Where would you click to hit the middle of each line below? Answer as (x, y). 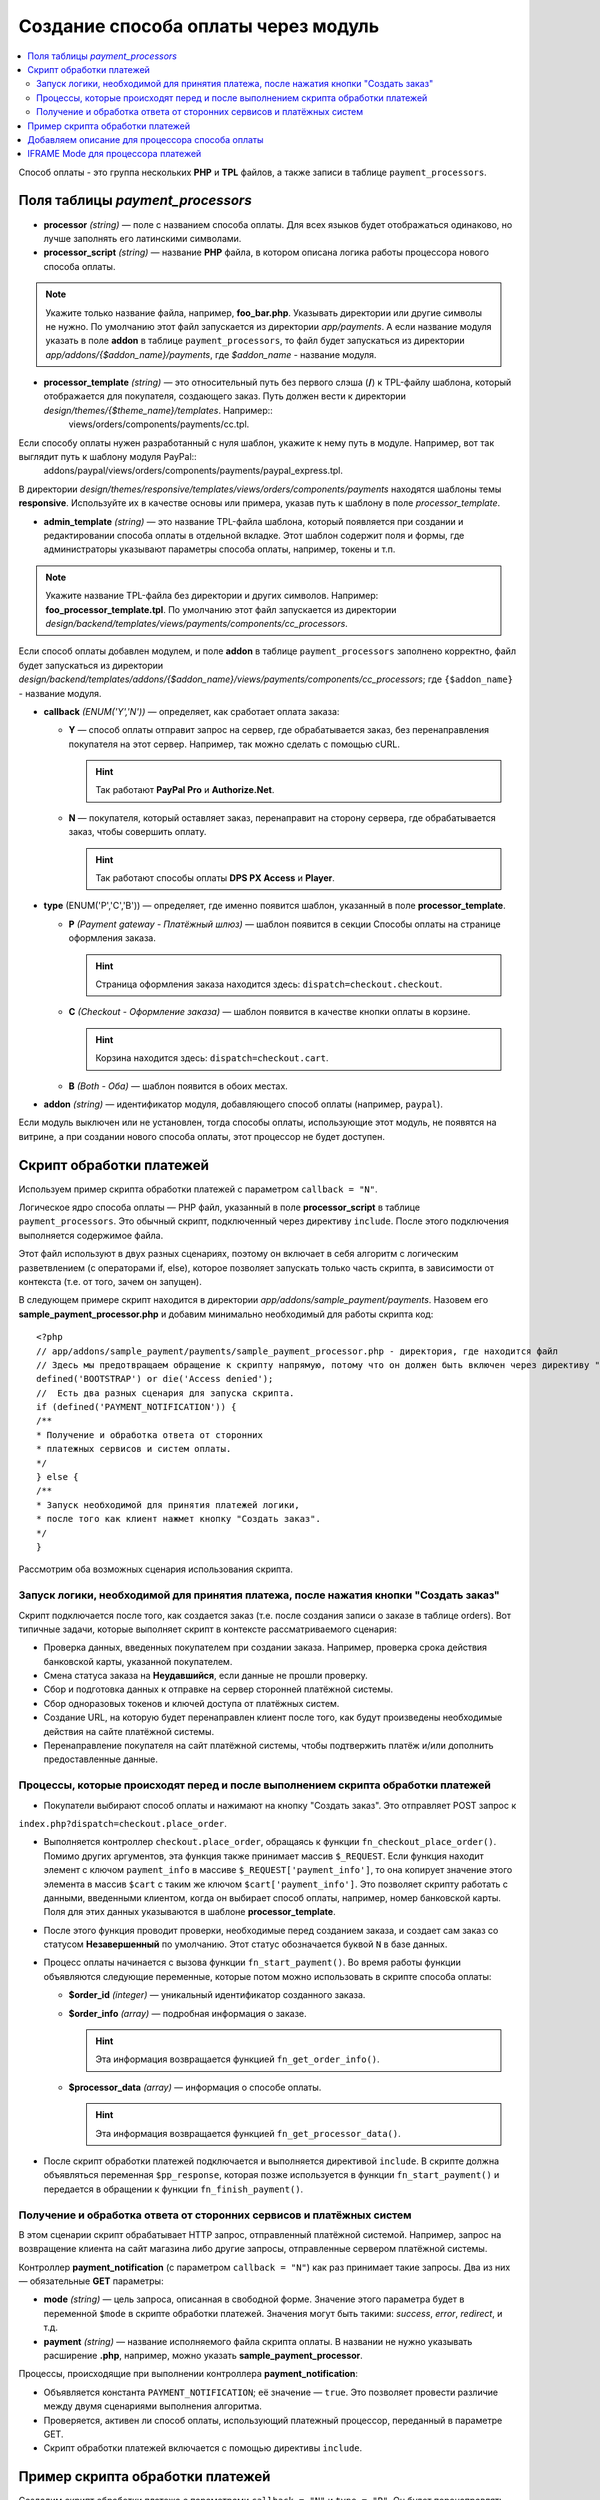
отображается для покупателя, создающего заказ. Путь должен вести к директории (225, 396)
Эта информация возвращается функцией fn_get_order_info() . (237, 2059)
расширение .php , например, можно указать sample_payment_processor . (203, 2356)
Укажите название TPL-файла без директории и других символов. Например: (212, 596)
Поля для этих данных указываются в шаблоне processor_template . (189, 1912)
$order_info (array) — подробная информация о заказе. (187, 2013)
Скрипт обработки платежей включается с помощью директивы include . (203, 2448)
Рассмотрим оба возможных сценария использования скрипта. (156, 1569)
